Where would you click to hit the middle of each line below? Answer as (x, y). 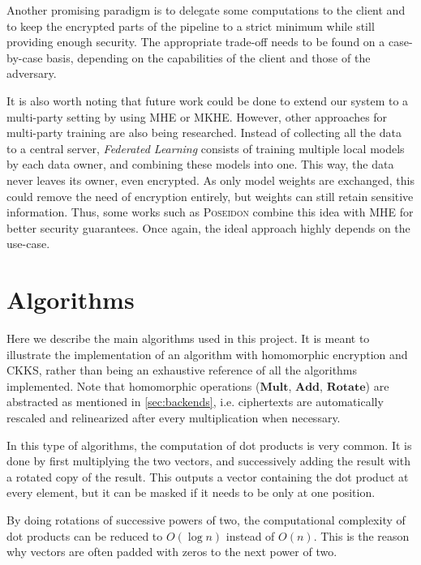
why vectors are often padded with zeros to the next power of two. (172, 552)
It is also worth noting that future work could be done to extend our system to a (208, 100)
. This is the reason (361, 535)
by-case (25, 57)
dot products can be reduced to (85, 535)
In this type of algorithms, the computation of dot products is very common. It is (209, 445)
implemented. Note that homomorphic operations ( (133, 385)
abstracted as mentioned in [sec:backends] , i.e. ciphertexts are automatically (195, 402)
